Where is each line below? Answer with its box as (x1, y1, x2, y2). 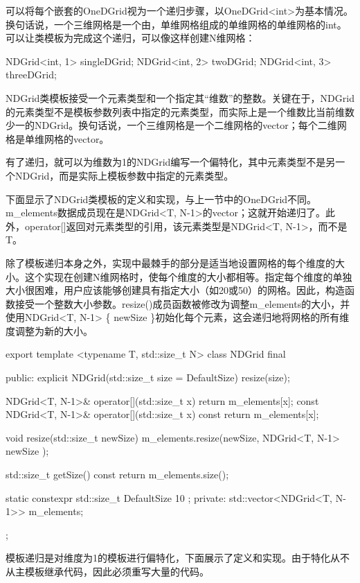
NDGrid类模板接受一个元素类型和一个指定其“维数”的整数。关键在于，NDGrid (6, 90, 354, 105)
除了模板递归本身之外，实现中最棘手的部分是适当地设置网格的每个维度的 (6, 255, 335, 270)
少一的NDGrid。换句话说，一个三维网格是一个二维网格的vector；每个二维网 (6, 118, 347, 132)
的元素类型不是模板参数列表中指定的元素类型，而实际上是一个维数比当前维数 (6, 104, 354, 119)
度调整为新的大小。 (6, 323, 93, 338)
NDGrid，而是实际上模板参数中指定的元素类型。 (15, 168, 234, 182)
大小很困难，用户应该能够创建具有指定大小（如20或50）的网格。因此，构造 (6, 283, 345, 297)
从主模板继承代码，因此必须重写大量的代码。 (6, 564, 209, 578)
